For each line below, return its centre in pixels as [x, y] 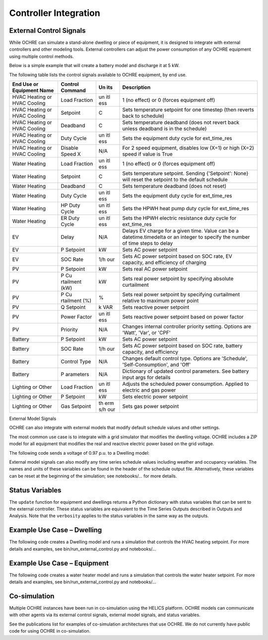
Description [136, 87]
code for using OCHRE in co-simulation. [50, 631]
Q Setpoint [73, 307]
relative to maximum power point [161, 301]
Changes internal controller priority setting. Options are [187, 326]
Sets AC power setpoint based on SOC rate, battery [182, 346]
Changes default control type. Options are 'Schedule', [185, 359]
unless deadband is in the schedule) [165, 129]
